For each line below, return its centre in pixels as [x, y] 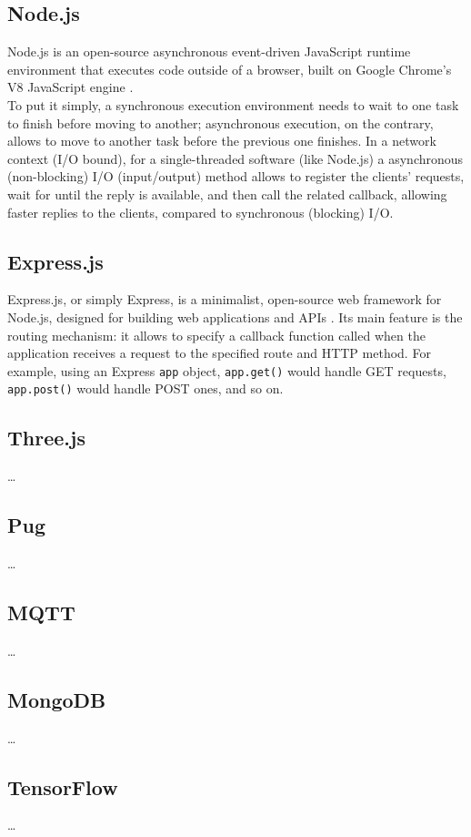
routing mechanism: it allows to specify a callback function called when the [216, 335]
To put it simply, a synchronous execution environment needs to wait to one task [233, 104]
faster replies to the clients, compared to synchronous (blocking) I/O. [200, 212]
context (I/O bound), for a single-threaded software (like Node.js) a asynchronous [235, 158]
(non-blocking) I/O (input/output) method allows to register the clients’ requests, [236, 176]
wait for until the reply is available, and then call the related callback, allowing [227, 194]
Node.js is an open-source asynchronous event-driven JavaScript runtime [209, 51]
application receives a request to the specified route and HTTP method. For [219, 353]
